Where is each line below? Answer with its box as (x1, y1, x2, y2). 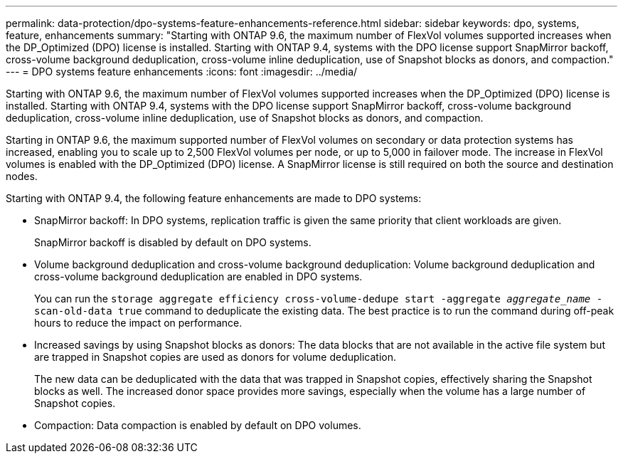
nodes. (6, 170, 38, 182)
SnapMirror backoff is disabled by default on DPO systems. (34, 236, 311, 248)
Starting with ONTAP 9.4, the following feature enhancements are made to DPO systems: (6, 192, 422, 204)
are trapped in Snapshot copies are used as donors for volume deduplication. (34, 351, 396, 363)
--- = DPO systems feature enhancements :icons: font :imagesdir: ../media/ (6, 65, 358, 78)
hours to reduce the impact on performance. (34, 317, 243, 329)
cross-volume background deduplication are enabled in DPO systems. (34, 270, 363, 283)
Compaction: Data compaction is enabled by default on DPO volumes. (34, 419, 361, 431)
